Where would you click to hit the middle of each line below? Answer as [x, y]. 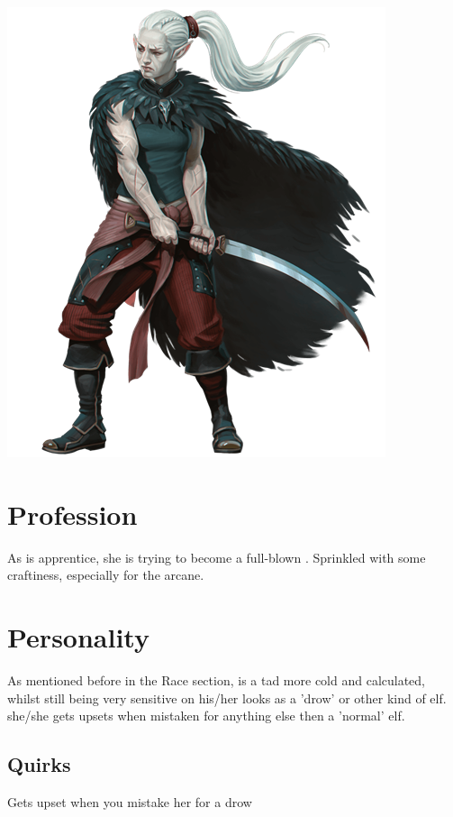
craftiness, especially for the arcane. [106, 575]
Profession [72, 514]
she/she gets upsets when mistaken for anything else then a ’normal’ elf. [206, 716]
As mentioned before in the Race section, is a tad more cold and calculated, [217, 680]
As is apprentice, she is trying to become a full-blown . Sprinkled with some [217, 557]
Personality [78, 637]
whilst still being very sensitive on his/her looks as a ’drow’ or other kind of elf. [227, 698]
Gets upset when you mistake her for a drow [130, 802]
